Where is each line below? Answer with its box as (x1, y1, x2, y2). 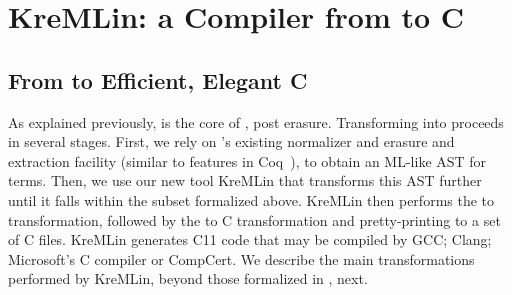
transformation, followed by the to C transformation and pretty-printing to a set (8, 209, 501, 230)
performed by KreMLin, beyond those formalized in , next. (8, 268, 368, 289)
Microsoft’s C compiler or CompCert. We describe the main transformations (8, 248, 475, 269)
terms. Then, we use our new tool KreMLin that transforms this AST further (8, 170, 482, 191)
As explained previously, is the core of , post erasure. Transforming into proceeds (8, 111, 504, 132)
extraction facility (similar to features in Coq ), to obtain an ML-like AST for (8, 150, 487, 171)
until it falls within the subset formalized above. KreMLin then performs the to (8, 189, 495, 210)
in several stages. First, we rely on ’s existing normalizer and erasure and (8, 131, 455, 152)
